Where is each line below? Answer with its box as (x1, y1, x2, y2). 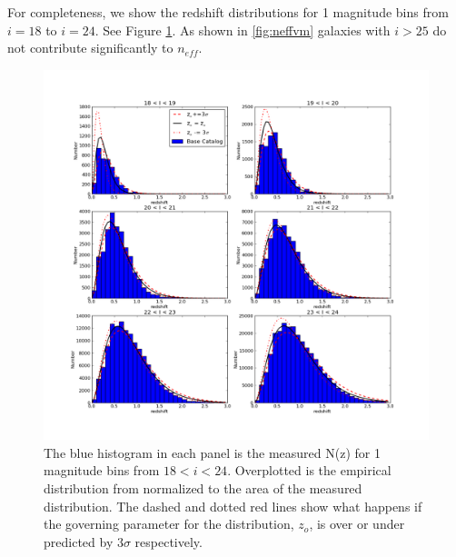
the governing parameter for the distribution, (44, 514, 294, 533)
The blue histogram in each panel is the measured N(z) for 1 (44, 443, 381, 462)
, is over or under (309, 514, 405, 533)
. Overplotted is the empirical (227, 461, 392, 480)
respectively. (134, 532, 203, 551)
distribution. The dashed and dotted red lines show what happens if (44, 496, 422, 515)
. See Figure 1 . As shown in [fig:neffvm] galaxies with (94, 20, 391, 39)
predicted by (44, 532, 114, 551)
